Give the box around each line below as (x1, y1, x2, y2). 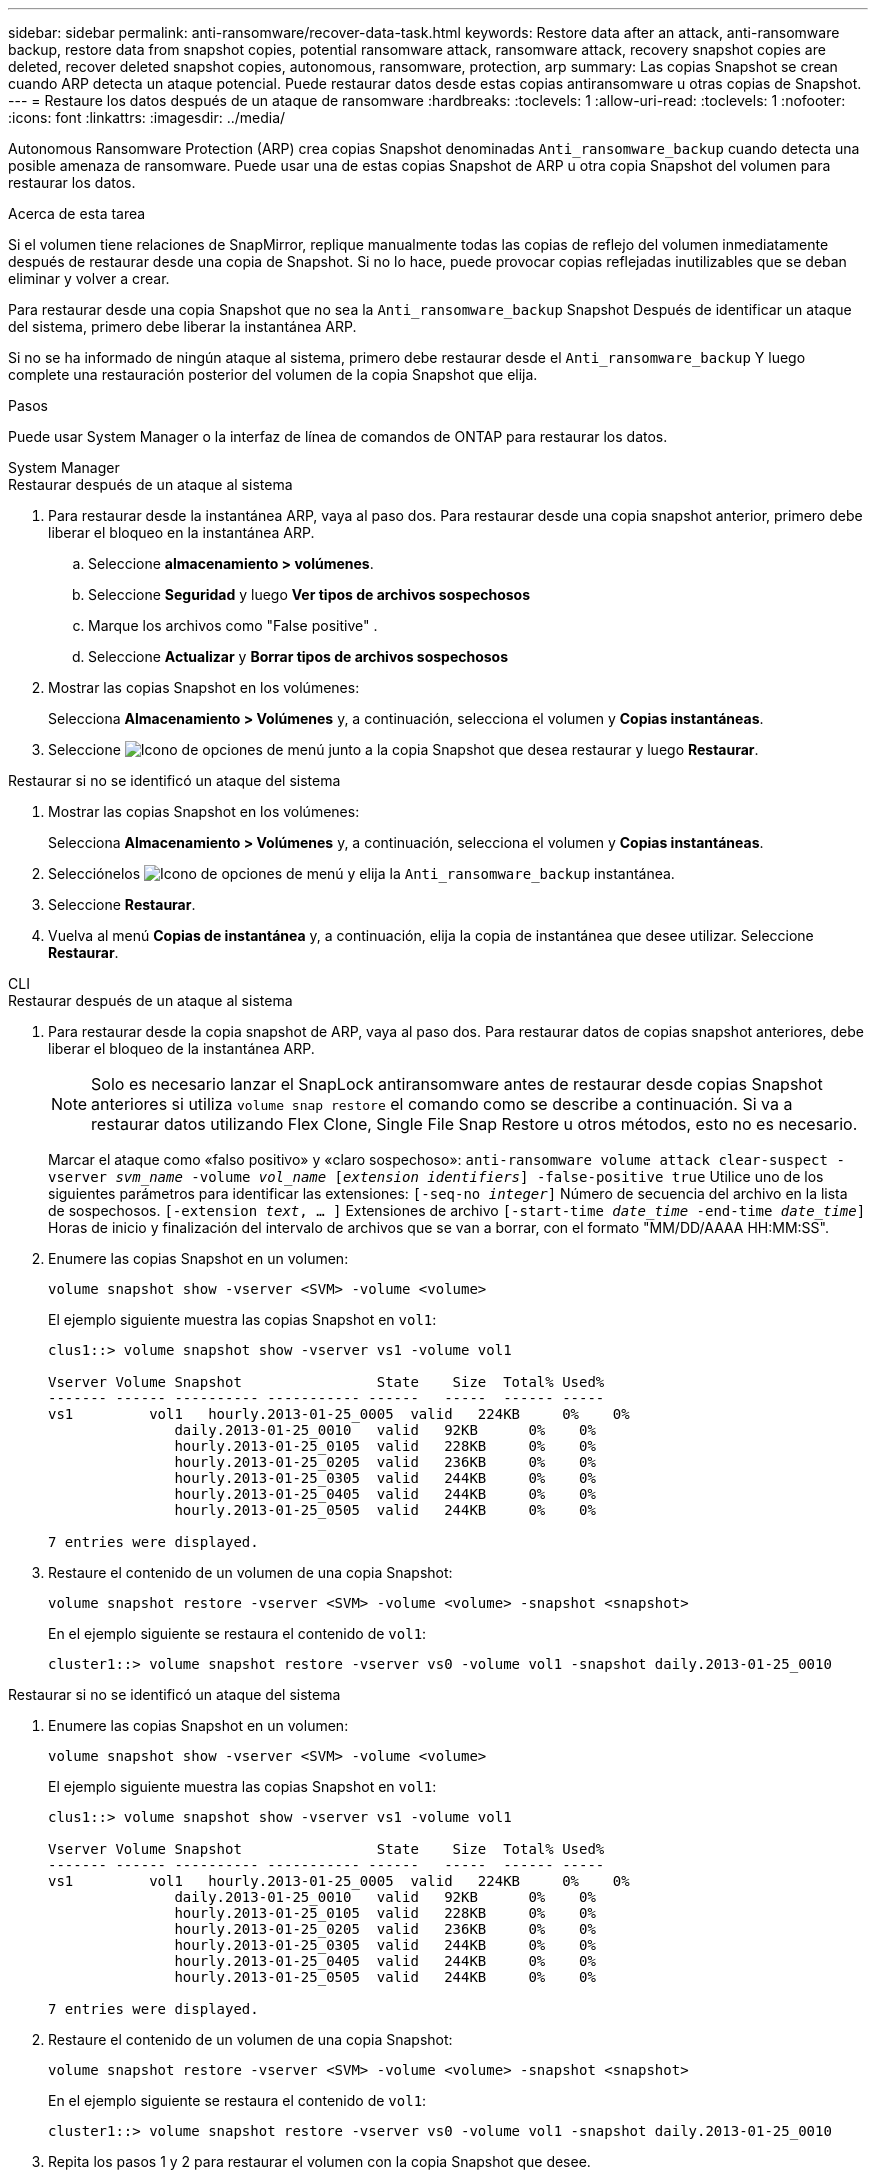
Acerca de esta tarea (8, 205, 146, 222)
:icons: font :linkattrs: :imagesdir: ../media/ (8, 109, 286, 126)
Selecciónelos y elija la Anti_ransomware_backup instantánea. (48, 865, 675, 882)
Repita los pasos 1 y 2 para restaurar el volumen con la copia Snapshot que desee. (48, 2153, 591, 2170)
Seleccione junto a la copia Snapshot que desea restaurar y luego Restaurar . (48, 741, 759, 758)
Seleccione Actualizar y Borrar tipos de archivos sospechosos (88, 648, 509, 665)
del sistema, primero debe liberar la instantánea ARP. (8, 318, 357, 335)
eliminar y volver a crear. (8, 270, 170, 287)
